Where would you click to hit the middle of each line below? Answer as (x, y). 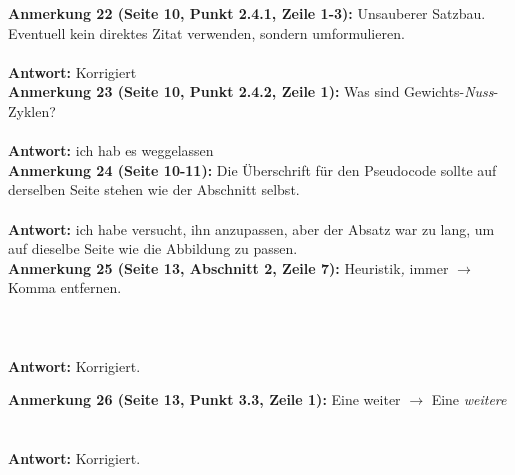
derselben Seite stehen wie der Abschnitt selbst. (154, 189)
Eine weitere (469, 399)
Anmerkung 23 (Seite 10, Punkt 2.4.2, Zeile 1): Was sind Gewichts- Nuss (251, 91)
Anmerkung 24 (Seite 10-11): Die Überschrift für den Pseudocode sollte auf (252, 169)
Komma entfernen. (65, 287)
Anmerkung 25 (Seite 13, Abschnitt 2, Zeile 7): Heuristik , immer (228, 267)
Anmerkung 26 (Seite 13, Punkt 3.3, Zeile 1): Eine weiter (204, 399)
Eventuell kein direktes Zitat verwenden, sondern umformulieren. (206, 32)
